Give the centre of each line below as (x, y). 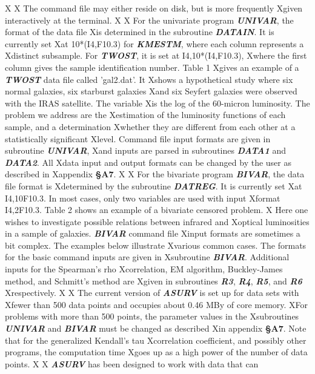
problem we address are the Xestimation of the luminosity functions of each (145, 115)
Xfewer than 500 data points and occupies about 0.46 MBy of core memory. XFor (157, 304)
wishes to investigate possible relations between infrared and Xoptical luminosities (157, 221)
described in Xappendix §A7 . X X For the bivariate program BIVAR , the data (155, 174)
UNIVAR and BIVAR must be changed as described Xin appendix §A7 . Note (156, 328)
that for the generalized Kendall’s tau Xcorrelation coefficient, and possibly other (156, 340)
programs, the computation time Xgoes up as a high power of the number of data (156, 352)
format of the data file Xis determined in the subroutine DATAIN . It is (140, 32)
